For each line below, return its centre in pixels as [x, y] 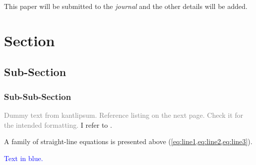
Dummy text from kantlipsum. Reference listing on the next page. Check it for [124, 115]
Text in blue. [24, 158]
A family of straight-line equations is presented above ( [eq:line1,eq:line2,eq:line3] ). [128, 141]
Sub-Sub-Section [38, 96]
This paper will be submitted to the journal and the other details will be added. [126, 6]
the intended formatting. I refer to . [58, 124]
